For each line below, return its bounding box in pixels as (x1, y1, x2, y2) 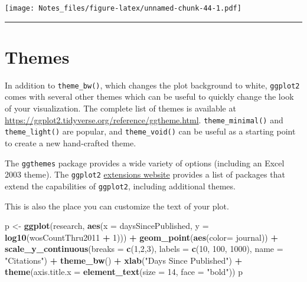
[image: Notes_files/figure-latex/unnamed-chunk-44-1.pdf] (5, 4, 241, 12)
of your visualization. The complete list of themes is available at (5, 102, 236, 114)
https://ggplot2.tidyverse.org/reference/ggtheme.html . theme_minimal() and (5, 113, 283, 126)
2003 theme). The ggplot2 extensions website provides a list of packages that (5, 168, 285, 181)
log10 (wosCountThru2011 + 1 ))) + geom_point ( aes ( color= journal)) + (5, 231, 278, 243)
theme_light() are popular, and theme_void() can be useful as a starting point (5, 125, 296, 137)
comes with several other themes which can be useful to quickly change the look (5, 90, 294, 103)
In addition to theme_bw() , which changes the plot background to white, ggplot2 (5, 78, 300, 91)
